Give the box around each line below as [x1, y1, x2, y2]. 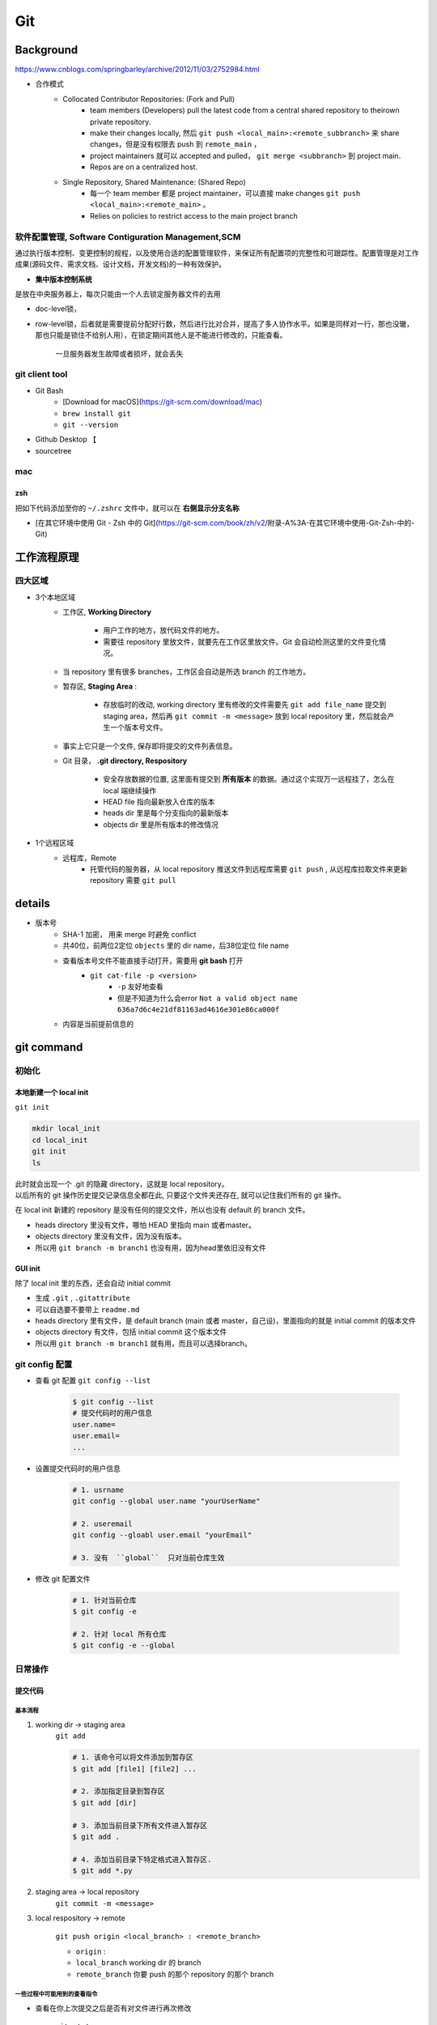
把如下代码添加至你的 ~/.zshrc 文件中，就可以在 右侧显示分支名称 [15, 503, 240, 513]
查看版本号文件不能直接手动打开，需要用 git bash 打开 [62, 956, 244, 966]
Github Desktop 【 [35, 434, 97, 445]
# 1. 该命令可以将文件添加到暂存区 [72, 1753, 193, 1762]
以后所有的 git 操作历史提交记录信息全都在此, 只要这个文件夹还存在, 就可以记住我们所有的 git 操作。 [15, 1190, 346, 1200]
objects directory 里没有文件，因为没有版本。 [35, 1231, 186, 1241]
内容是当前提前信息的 [62, 1019, 134, 1029]
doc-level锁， [35, 304, 81, 313]
